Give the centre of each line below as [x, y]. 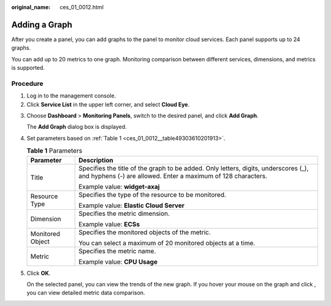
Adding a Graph [42, 25]
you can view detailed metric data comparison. [86, 293]
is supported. [28, 68]
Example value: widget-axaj [119, 186]
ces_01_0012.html [82, 7]
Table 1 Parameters [55, 151]
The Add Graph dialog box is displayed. [77, 127]
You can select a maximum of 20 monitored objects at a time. [167, 243]
